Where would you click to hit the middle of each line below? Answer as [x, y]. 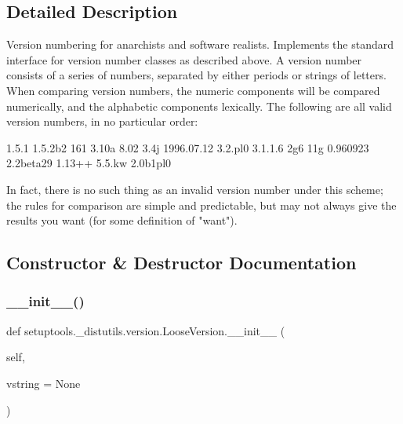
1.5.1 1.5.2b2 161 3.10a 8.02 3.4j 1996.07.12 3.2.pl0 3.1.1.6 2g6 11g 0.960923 [188, 147]
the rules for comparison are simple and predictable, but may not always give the [201, 205]
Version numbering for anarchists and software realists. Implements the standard [200, 44]
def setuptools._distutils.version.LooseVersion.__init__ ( [146, 330]
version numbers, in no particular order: [102, 121]
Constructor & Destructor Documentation [182, 263]
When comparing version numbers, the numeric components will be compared [193, 90]
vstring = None [44, 383]
